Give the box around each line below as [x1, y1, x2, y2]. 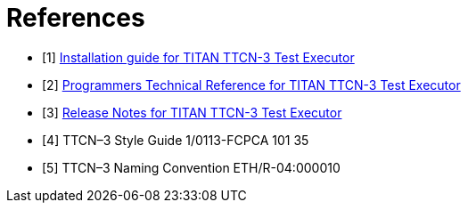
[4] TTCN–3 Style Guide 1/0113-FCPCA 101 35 [42, 132, 309, 148]
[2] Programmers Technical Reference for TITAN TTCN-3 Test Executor [42, 77, 461, 93]
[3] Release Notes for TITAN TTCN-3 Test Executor [42, 104, 342, 120]
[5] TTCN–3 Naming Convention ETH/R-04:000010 [42, 159, 341, 175]
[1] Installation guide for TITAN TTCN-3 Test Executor [42, 49, 355, 65]
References [6, 3, 145, 33]
